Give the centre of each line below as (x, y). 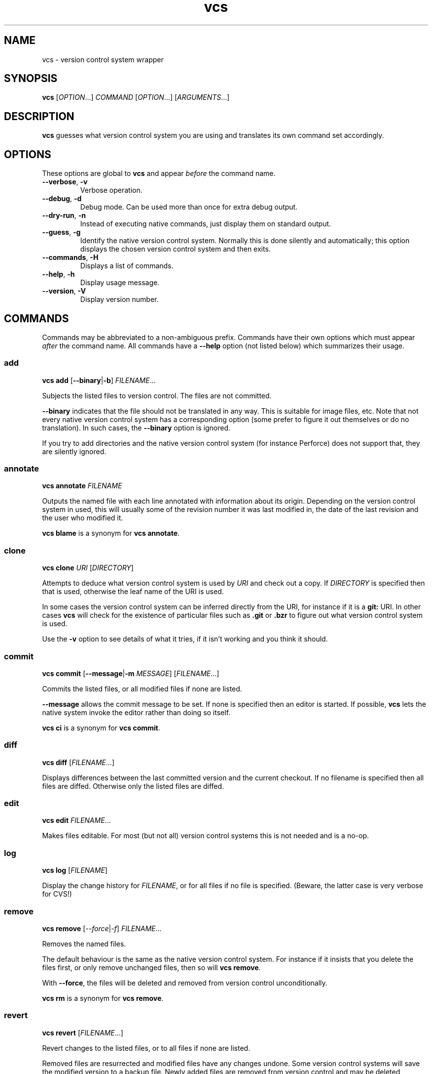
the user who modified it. (83, 518)
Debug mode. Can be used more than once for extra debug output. (189, 207)
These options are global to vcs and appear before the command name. (159, 173)
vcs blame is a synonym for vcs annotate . (111, 533)
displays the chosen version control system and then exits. (175, 249)
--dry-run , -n (64, 215)
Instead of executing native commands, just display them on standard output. (206, 224)
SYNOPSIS (31, 79)
